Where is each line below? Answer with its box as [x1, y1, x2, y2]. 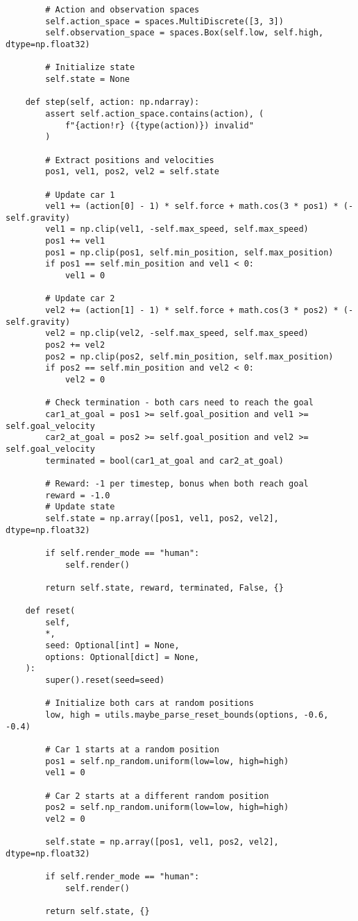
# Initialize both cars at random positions [45, 698, 254, 709]
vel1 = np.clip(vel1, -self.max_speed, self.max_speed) [45, 224, 309, 235]
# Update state [45, 502, 115, 512]
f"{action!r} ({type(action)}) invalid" [65, 120, 254, 130]
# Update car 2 [45, 294, 115, 304]
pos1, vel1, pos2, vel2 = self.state [45, 167, 219, 177]
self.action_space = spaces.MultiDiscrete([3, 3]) [45, 16, 284, 26]
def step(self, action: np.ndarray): [25, 97, 200, 108]
